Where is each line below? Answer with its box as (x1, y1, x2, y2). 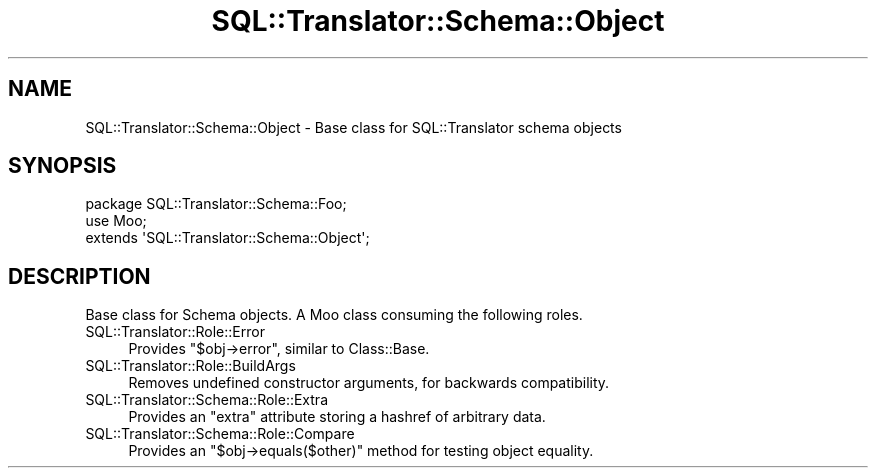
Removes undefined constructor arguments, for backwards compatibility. (128, 374, 610, 392)
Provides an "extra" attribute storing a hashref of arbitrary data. (128, 408, 546, 426)
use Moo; (85, 212, 147, 230)
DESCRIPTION (8, 263, 151, 289)
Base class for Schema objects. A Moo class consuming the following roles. (85, 306, 583, 324)
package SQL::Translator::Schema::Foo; (85, 195, 347, 213)
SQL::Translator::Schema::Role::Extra (85, 391, 328, 409)
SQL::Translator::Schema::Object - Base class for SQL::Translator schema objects (85, 118, 622, 136)
